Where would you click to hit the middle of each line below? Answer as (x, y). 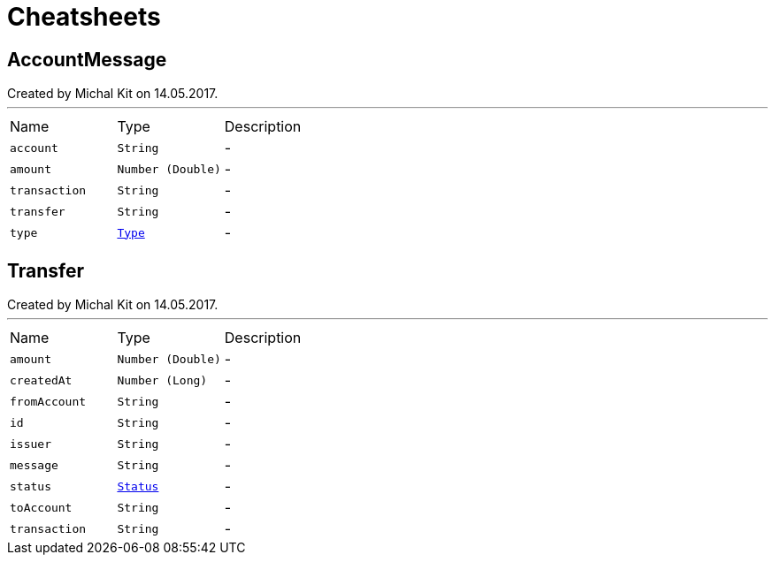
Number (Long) (162, 380)
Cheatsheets (84, 17)
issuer (31, 444)
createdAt (41, 380)
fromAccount (48, 401)
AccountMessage (87, 59)
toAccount (41, 507)
